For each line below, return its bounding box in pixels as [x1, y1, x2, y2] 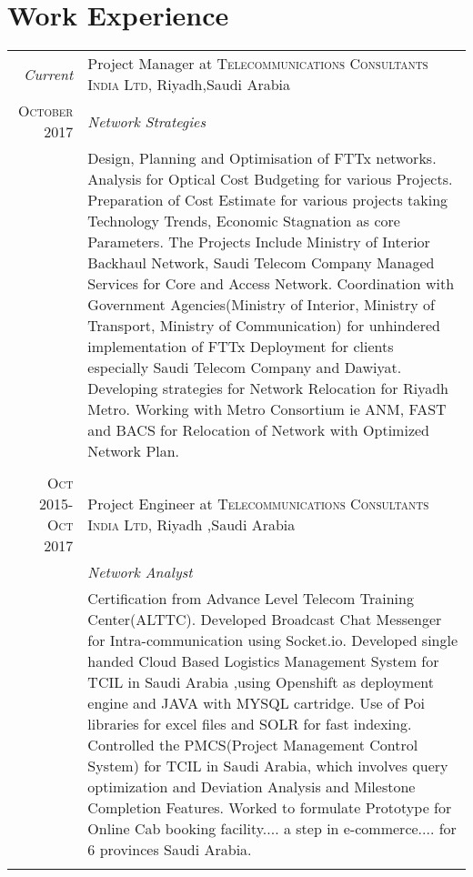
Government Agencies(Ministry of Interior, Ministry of [87, 294, 435, 316]
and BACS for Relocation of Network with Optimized [87, 419, 429, 441]
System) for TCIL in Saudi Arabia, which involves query [87, 755, 448, 777]
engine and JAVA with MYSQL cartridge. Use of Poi [87, 692, 425, 714]
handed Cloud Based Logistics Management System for [87, 650, 439, 672]
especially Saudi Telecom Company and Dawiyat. [87, 357, 402, 378]
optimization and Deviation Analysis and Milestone [87, 776, 416, 798]
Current [23, 63, 74, 85]
